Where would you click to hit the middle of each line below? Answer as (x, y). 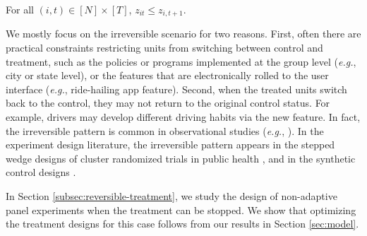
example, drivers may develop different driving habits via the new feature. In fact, (183, 117)
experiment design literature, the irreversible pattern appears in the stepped (170, 144)
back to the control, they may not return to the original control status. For (168, 103)
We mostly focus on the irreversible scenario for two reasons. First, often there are (183, 34)
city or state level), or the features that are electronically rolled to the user (167, 75)
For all (20, 9)
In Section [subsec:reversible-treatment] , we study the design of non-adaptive (172, 195)
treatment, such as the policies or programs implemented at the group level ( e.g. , (181, 61)
